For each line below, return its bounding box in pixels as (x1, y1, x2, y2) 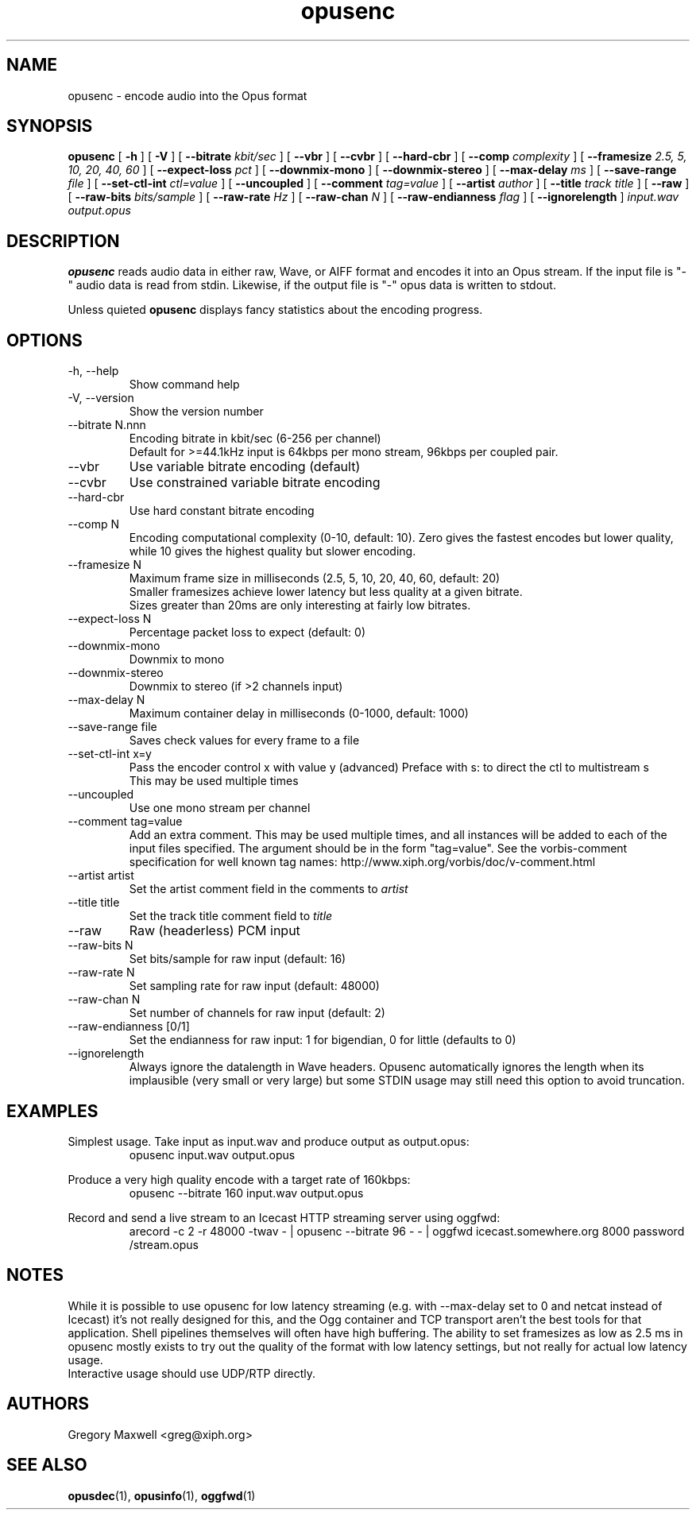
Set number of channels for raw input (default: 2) (129, 1006, 385, 1020)
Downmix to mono (129, 652, 225, 667)
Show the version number (129, 404, 264, 419)
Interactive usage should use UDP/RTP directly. (68, 1366, 315, 1380)
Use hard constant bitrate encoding (129, 504, 315, 518)
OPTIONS (6, 330, 83, 350)
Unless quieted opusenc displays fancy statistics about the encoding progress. (68, 303, 483, 317)
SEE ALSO (6, 1455, 87, 1475)
